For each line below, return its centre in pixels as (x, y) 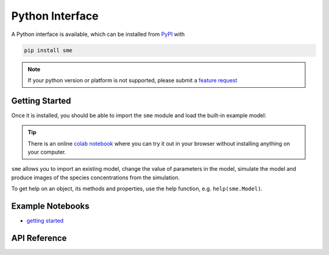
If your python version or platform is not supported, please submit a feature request (133, 80)
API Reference (39, 238)
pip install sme (48, 50)
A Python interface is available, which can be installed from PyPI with (98, 34)
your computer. (47, 152)
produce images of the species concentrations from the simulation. (95, 178)
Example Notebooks (50, 206)
